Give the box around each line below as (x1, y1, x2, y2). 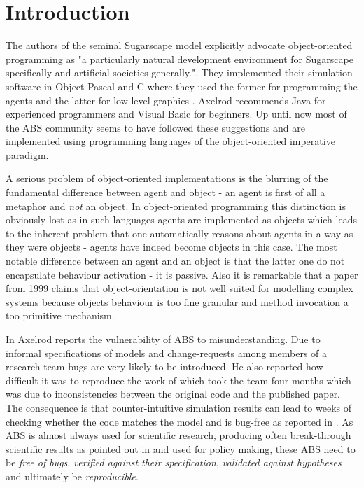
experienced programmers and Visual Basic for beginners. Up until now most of (6, 106, 347, 121)
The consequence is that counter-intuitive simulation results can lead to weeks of (6, 400, 351, 414)
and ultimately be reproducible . (6, 468, 139, 483)
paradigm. (6, 147, 49, 162)
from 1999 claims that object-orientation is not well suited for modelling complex (6, 281, 353, 295)
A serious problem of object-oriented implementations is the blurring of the (6, 171, 328, 186)
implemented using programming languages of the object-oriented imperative (6, 134, 335, 148)
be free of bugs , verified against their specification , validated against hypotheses (6, 455, 342, 470)
